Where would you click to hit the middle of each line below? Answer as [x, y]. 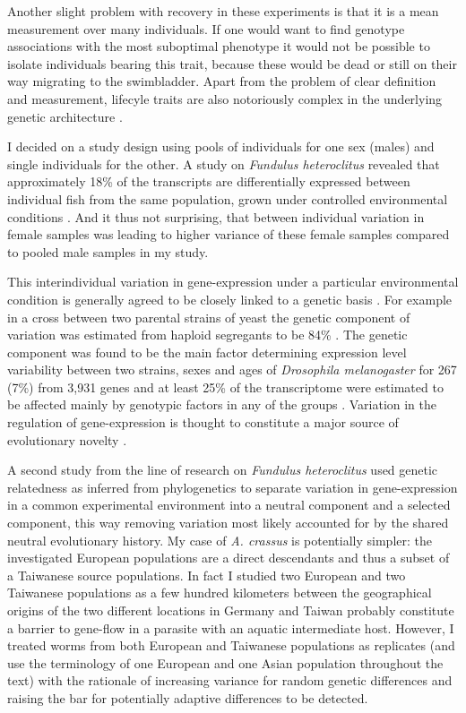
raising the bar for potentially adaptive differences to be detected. [188, 697]
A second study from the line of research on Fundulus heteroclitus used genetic [223, 470]
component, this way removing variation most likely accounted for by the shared [228, 523]
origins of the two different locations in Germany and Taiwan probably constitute [231, 610]
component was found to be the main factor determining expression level [207, 352]
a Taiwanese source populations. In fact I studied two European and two [207, 575]
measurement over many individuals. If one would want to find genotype [206, 28]
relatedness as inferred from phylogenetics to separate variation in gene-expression [233, 487]
